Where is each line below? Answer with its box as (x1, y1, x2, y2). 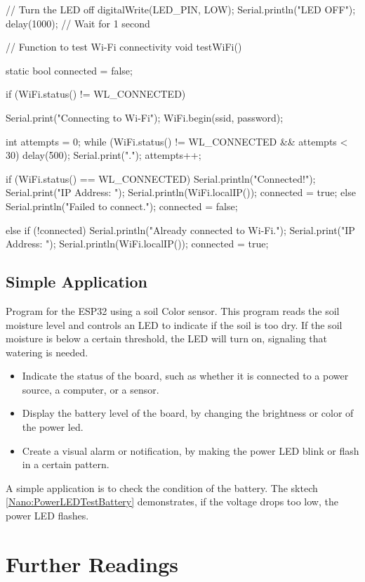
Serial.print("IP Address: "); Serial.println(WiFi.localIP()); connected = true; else (6, 185, 356, 200)
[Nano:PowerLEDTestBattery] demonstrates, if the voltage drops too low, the (6, 494, 338, 509)
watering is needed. (6, 344, 88, 359)
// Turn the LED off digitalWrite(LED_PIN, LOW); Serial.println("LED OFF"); (6, 2, 356, 16)
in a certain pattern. (22, 457, 109, 472)
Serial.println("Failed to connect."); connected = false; (6, 198, 238, 213)
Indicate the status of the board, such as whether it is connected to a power (22, 368, 349, 383)
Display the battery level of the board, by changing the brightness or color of (22, 406, 354, 420)
